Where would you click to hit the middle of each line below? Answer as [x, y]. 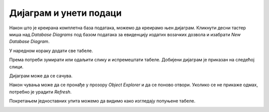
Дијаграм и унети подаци [66, 13]
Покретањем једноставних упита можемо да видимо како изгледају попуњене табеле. [102, 101]
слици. [16, 66]
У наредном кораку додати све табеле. [51, 51]
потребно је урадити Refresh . [40, 92]
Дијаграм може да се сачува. [41, 76]
